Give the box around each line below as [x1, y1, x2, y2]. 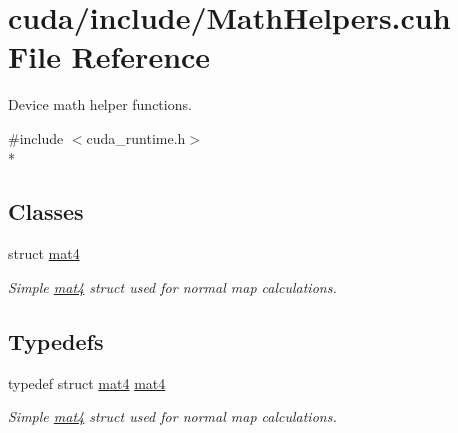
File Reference [8, 36, 211, 77]
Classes [8, 196, 84, 227]
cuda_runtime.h [86, 127, 186, 148]
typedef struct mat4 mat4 [8, 372, 166, 393]
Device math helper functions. [8, 94, 192, 115]
